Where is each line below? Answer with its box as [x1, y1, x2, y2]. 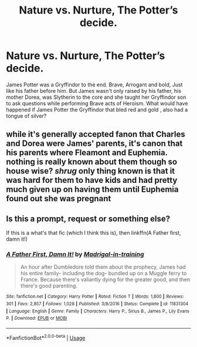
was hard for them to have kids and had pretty [6, 175, 178, 185]
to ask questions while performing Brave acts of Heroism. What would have [6, 99, 188, 106]
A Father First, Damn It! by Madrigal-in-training [6, 251, 145, 259]
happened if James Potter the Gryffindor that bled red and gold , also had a [6, 106, 188, 113]
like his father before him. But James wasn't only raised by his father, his [6, 87, 182, 94]
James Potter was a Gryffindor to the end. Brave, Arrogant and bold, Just [6, 81, 183, 88]
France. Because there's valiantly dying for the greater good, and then [20, 276, 191, 283]
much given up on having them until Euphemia [6, 185, 179, 195]
